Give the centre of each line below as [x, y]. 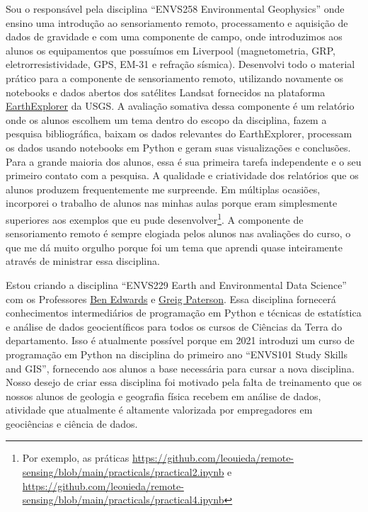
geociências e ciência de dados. [72, 423]
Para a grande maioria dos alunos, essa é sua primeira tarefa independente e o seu [184, 161]
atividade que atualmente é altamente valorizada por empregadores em [159, 410]
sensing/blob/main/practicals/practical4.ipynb [123, 500]
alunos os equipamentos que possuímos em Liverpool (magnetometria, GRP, [171, 50]
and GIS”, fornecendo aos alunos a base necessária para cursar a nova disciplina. [180, 368]
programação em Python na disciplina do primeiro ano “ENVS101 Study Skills [177, 354]
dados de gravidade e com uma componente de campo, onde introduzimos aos [174, 36]
